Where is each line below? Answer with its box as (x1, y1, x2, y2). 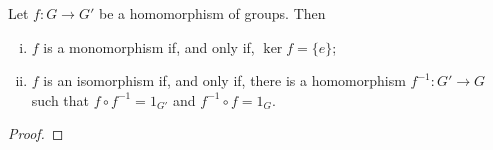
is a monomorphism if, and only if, (43, 36, 255, 57)
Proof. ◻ (8, 123, 64, 144)
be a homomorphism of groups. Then (98, 3, 326, 23)
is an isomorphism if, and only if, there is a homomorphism (43, 70, 406, 91)
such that (31, 89, 90, 110)
